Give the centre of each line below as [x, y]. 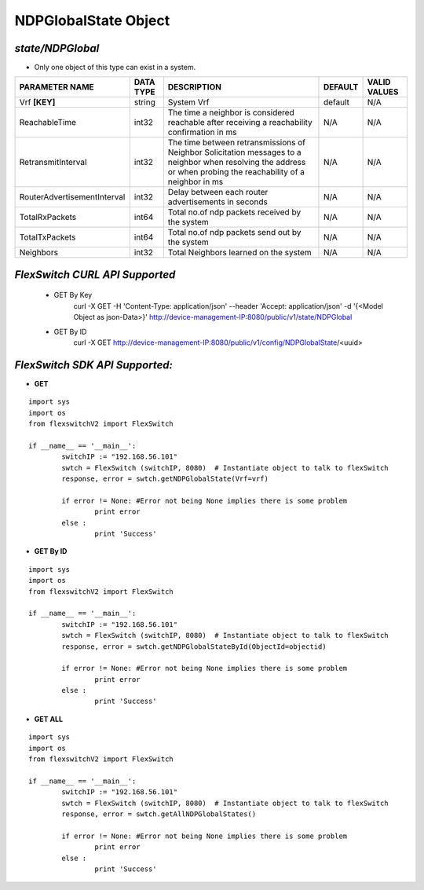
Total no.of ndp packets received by [234, 212]
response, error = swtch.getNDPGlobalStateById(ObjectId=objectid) [194, 646]
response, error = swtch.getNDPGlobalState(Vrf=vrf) [165, 479]
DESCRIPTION [194, 87]
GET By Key [73, 295]
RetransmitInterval [53, 163]
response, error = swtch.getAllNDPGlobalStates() [159, 814]
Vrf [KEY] [37, 102]
